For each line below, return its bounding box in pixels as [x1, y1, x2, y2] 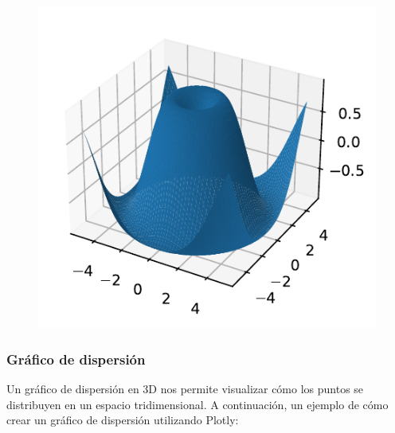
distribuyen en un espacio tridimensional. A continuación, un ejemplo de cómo [6, 396, 389, 412]
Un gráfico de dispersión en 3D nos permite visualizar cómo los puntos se [6, 380, 364, 397]
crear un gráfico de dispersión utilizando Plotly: [6, 412, 239, 428]
